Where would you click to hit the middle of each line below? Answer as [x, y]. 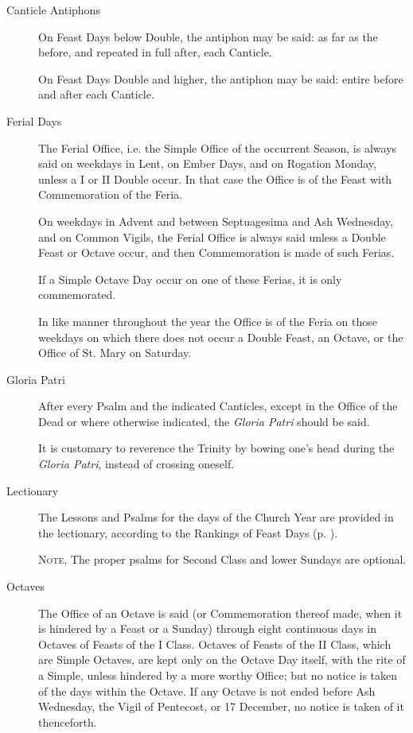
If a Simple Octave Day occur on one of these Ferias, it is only [190, 279]
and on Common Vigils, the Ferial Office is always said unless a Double [212, 237]
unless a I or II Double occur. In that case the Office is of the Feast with [215, 178]
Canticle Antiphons [53, 10]
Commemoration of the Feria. [111, 194]
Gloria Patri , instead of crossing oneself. [136, 464]
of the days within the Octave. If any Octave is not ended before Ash [207, 690]
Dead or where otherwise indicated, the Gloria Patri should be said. [204, 421]
